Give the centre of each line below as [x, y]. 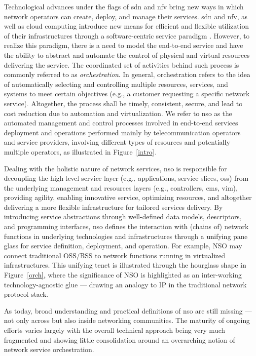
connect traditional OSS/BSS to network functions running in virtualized [115, 255]
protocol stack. [26, 294]
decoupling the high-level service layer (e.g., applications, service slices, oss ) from [126, 178]
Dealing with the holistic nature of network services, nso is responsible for [116, 168]
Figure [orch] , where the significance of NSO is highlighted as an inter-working [123, 275]
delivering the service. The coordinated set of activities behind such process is [122, 64]
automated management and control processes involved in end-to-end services [121, 123]
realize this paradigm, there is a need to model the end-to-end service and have [124, 45]
